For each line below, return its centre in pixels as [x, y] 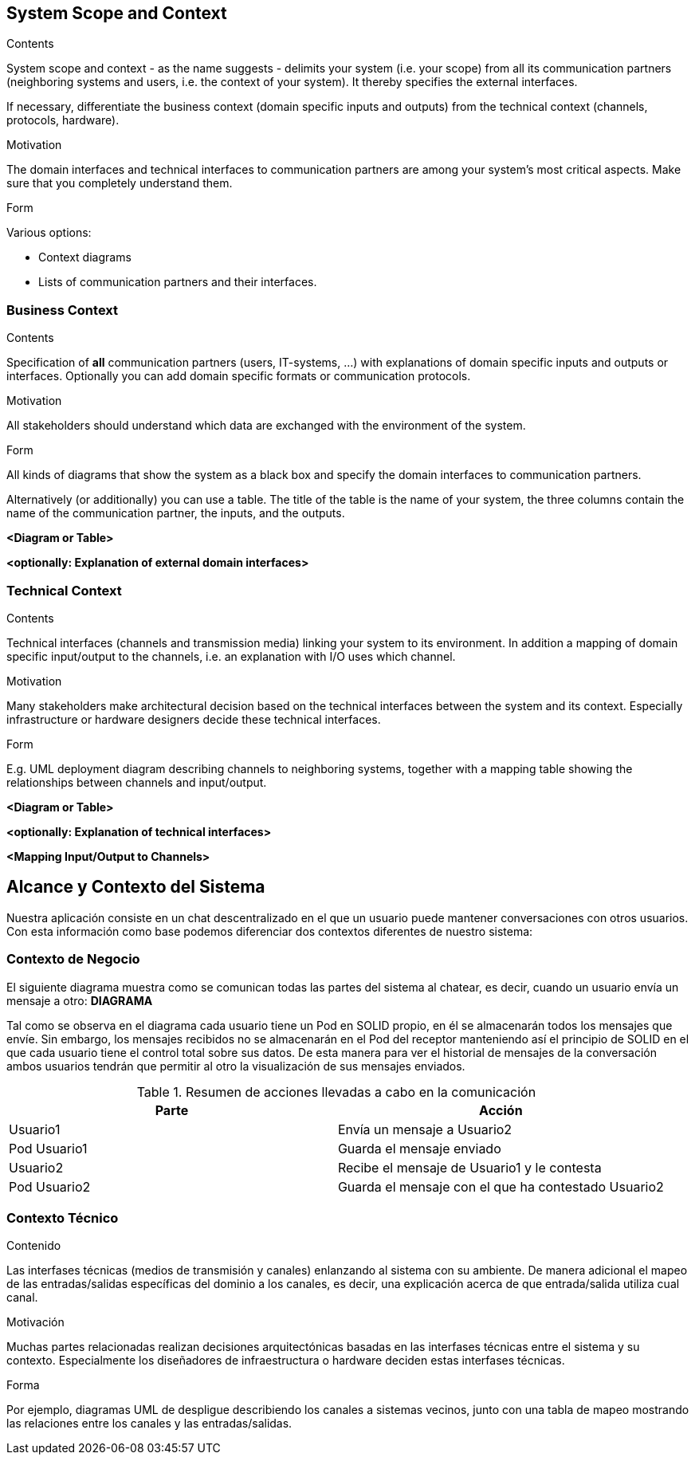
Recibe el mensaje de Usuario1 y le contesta [469, 1167]
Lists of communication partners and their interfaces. [178, 282]
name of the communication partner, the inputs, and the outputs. [176, 513]
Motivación [35, 1322]
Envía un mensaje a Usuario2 [425, 1129]
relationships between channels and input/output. [137, 782]
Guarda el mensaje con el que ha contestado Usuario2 [501, 1186]
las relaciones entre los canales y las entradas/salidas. [149, 1424]
